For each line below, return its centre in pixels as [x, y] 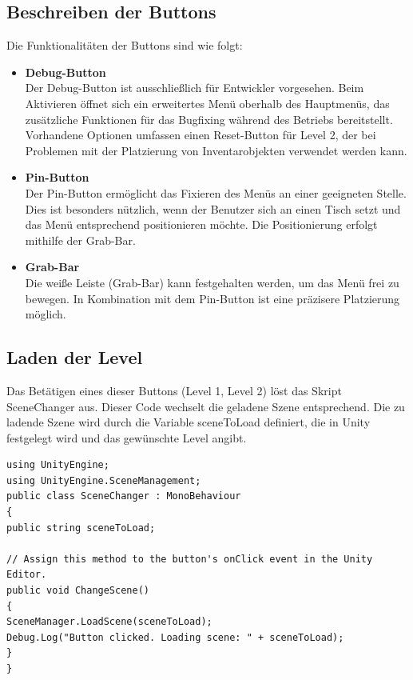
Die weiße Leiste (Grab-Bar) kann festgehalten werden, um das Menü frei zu [212, 282]
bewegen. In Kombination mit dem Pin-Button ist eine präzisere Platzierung [212, 298]
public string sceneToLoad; [81, 528]
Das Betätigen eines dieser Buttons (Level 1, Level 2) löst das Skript [174, 390]
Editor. [27, 575]
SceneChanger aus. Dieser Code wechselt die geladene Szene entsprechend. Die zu [206, 406]
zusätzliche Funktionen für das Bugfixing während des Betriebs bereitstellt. [209, 119]
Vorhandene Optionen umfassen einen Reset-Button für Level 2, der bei [201, 135]
